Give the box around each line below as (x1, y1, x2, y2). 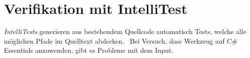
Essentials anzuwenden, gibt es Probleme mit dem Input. (4, 45, 174, 55)
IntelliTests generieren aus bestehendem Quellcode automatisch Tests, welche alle (4, 26, 247, 36)
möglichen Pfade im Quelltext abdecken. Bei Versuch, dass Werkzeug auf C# (4, 35, 238, 46)
